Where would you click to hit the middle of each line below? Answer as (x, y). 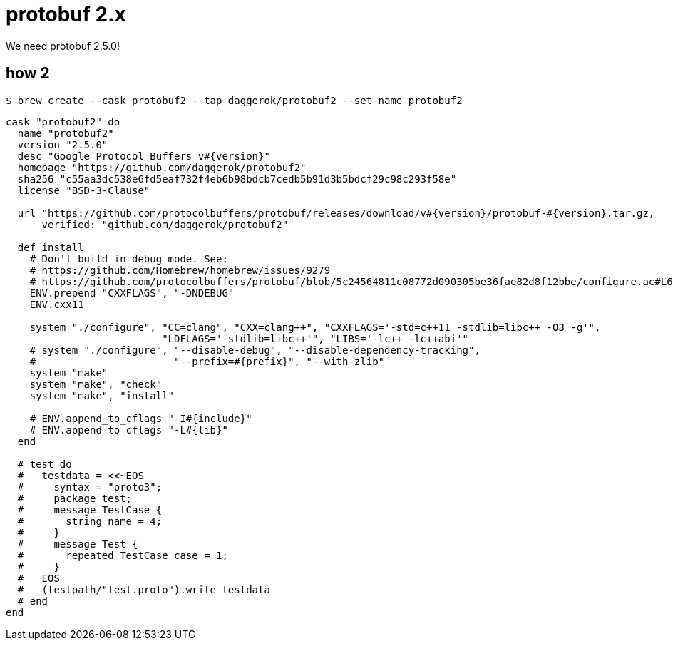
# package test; (75, 498)
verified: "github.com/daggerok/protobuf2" (165, 224)
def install (51, 247)
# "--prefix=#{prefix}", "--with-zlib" (207, 361)
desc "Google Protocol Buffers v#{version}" (144, 156)
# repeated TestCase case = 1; (123, 555)
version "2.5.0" (63, 144)
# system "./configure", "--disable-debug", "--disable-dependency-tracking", (255, 350)
